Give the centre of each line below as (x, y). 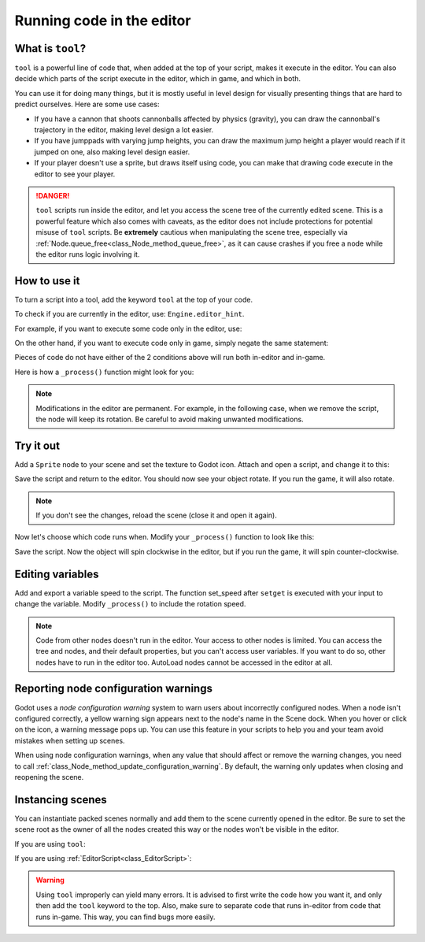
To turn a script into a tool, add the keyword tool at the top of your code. (134, 299)
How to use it (47, 281)
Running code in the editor (103, 20)
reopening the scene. (49, 777)
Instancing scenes (61, 799)
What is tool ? (50, 48)
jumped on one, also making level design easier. (112, 152)
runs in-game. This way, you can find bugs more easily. (126, 917)
